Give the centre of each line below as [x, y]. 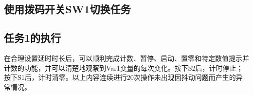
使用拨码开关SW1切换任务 [67, 9]
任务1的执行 [33, 38]
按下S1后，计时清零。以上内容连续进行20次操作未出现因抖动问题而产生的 [120, 77]
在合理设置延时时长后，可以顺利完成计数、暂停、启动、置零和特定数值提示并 [126, 58]
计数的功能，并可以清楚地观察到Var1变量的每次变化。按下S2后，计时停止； [124, 67]
